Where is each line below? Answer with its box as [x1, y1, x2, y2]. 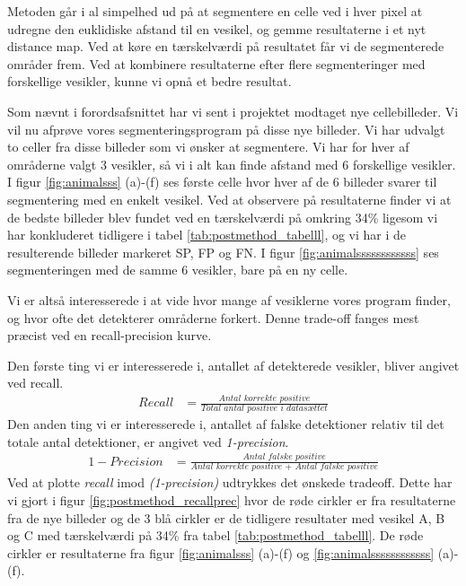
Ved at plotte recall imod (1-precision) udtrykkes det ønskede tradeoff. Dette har [7, 473, 453, 492]
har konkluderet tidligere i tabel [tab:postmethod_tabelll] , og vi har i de [7, 225, 407, 244]
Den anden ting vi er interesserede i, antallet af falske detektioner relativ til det [7, 415, 444, 433]
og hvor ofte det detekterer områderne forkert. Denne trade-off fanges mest [7, 308, 419, 327]
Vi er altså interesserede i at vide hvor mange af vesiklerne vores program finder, [7, 290, 451, 309]
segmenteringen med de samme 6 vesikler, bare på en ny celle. [7, 260, 348, 279]
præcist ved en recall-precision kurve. [7, 326, 212, 345]
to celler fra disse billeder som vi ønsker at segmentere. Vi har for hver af [7, 137, 409, 156]
